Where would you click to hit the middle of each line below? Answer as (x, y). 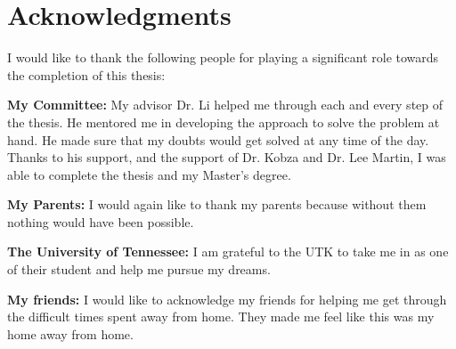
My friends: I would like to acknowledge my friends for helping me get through (227, 299)
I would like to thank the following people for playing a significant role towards (223, 57)
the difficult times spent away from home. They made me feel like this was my (221, 317)
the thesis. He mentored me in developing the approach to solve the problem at (224, 122)
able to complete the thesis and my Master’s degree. (149, 174)
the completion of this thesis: (86, 74)
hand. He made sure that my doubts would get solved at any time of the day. (218, 139)
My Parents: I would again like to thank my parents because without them (217, 204)
